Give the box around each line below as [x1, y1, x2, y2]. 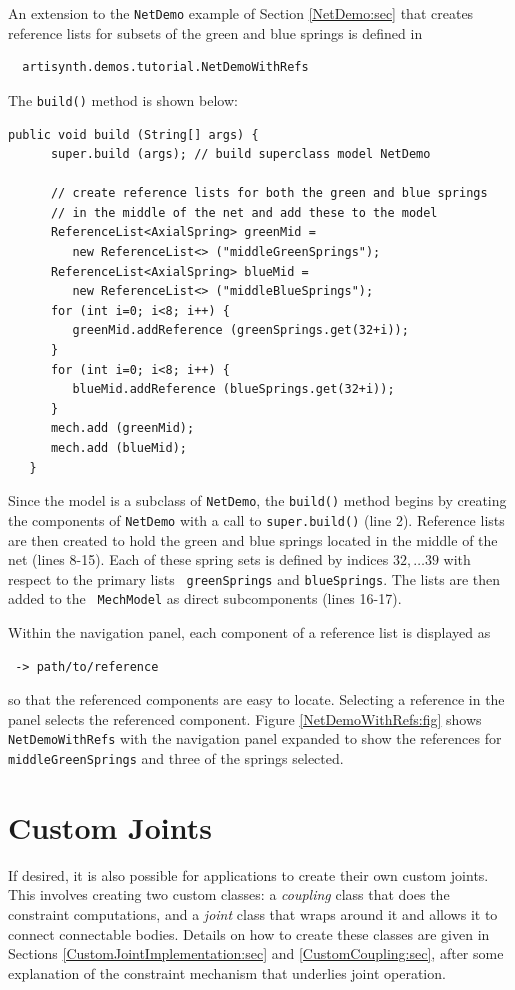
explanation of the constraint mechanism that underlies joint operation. [8, 962, 446, 983]
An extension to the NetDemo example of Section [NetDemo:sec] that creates [8, 3, 474, 23]
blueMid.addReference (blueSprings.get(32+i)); [72, 382, 395, 397]
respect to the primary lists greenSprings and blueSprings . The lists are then [8, 568, 501, 589]
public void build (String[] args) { [8, 127, 259, 142]
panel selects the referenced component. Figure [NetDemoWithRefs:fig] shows [8, 708, 482, 729]
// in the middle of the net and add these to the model [50, 205, 438, 220]
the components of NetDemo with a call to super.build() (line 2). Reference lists [8, 509, 505, 530]
